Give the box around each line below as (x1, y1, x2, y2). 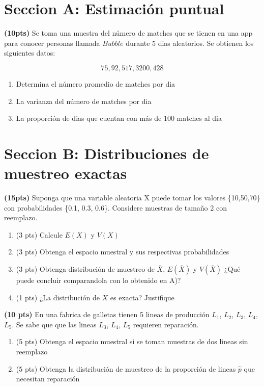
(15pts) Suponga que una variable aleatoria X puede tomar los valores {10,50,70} (4, 192, 260, 202)
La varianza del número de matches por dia (16, 95, 152, 106)
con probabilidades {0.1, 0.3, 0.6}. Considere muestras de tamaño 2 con (4, 202, 227, 213)
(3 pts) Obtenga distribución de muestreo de (16, 263, 155, 274)
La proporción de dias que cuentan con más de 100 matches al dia (16, 113, 222, 123)
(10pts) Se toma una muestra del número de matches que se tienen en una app (4, 28, 253, 38)
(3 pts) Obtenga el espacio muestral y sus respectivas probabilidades (16, 246, 229, 257)
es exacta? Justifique (110, 292, 174, 302)
